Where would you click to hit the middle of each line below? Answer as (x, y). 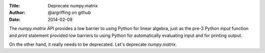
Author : (17, 13)
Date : (15, 19)
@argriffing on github (69, 13)
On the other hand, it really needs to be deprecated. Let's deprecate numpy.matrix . (93, 44)
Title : (15, 6)
